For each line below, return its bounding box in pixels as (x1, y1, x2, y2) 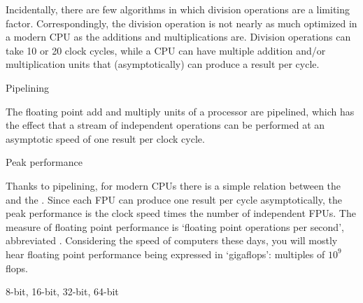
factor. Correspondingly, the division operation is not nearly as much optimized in (6, 15, 357, 30)
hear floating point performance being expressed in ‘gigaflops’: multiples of (6, 246, 325, 261)
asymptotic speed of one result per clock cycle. (6, 131, 205, 146)
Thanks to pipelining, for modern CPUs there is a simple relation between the (6, 178, 341, 192)
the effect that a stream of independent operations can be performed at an (6, 118, 325, 132)
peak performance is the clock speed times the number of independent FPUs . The (6, 206, 356, 220)
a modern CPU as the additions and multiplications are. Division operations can (6, 29, 351, 44)
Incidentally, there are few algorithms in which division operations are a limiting (6, 2, 350, 16)
